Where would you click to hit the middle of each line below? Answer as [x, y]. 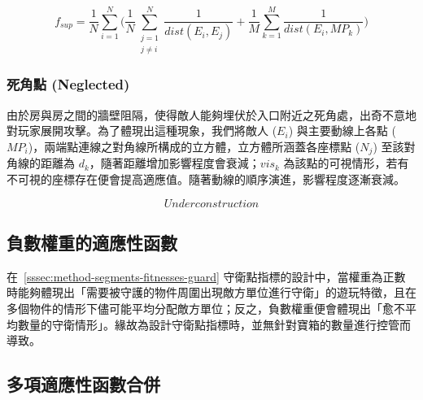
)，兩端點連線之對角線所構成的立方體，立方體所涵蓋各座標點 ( [194, 146]
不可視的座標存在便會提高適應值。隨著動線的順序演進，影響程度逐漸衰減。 [206, 179]
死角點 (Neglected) [68, 84]
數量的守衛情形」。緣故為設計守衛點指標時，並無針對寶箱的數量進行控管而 [214, 324]
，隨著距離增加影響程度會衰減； [174, 163]
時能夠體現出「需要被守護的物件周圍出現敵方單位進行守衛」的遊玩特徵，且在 [211, 292]
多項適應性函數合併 [83, 384]
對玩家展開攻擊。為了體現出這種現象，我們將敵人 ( [142, 130]
